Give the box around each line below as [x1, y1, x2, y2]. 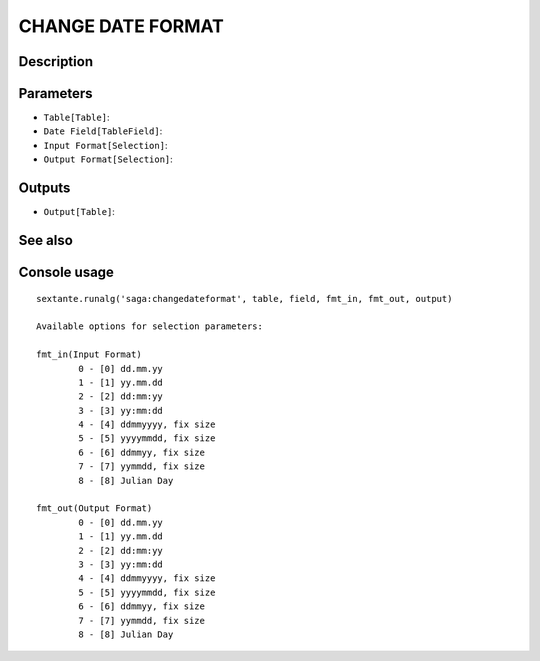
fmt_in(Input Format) [36, 349, 142, 360]
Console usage [18, 263, 115, 280]
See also [18, 231, 74, 249]
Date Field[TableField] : [43, 125, 163, 137]
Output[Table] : [43, 206, 115, 218]
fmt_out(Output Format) [36, 503, 153, 514]
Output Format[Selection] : [43, 153, 174, 165]
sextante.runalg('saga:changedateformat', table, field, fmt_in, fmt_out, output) [36, 293, 453, 304]
